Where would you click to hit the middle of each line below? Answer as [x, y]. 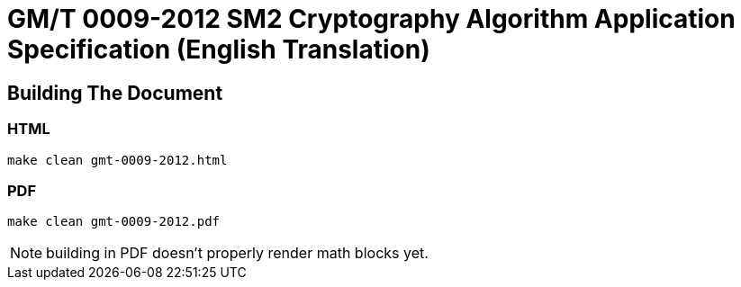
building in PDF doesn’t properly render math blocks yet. [237, 253]
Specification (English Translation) [219, 49]
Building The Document [115, 93]
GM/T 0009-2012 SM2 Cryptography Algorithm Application [371, 19]
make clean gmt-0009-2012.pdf [114, 222]
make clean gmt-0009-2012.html [117, 160]
